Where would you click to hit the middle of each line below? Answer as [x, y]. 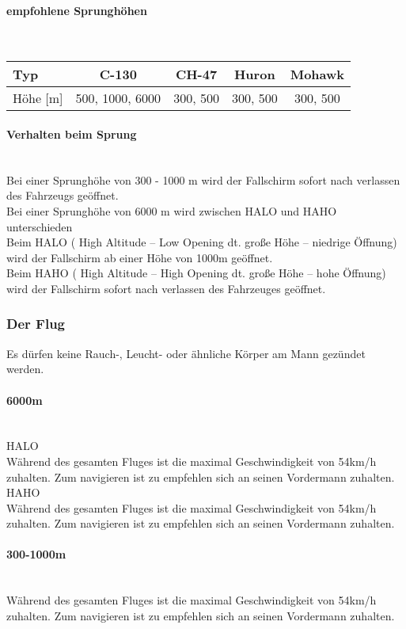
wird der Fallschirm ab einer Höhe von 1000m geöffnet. [140, 257]
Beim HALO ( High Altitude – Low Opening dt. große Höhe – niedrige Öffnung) [202, 242]
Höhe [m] [38, 98]
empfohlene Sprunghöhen [77, 10]
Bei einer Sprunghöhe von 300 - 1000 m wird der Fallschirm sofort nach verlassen [203, 179]
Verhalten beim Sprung [72, 133]
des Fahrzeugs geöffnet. [63, 195]
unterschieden [40, 226]
